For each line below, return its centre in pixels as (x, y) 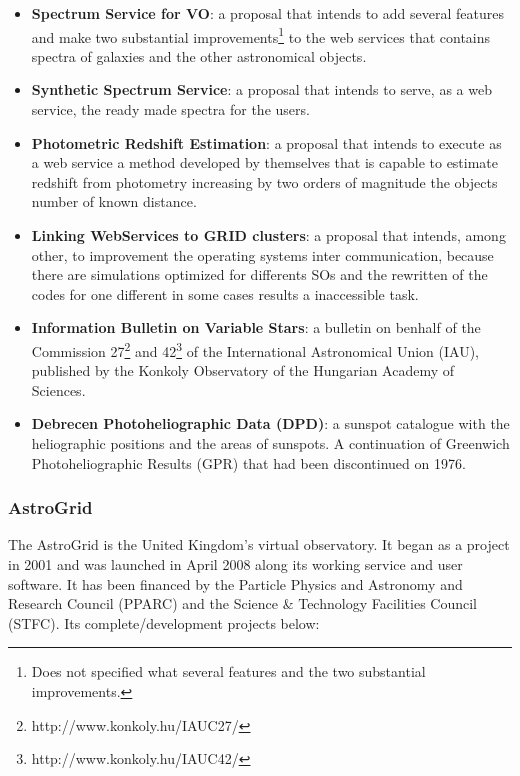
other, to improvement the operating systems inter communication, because (262, 254)
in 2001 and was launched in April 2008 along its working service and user (235, 564)
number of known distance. (114, 201)
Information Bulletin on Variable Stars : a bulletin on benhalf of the (256, 327)
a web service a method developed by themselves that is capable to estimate (265, 162)
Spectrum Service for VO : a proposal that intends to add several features (267, 13)
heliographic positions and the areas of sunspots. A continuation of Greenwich (270, 443)
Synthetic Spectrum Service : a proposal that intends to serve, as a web (261, 89)
